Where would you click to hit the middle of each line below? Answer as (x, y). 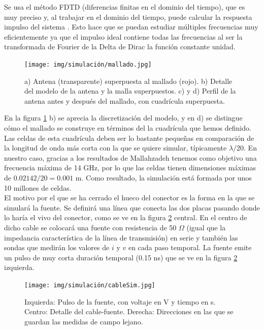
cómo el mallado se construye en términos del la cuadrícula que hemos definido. (128, 128)
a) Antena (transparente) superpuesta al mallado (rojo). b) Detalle (128, 81)
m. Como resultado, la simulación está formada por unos (163, 177)
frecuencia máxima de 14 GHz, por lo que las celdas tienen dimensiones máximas (130, 168)
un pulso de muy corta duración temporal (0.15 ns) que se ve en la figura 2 (121, 257)
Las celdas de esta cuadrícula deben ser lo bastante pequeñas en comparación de (129, 138)
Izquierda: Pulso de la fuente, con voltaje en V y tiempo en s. (120, 301)
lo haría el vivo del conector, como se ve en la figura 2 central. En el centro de (126, 217)
